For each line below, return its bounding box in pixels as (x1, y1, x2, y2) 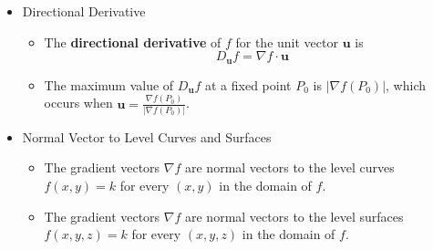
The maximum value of (44, 75, 174, 94)
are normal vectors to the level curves (185, 158, 395, 177)
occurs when (44, 93, 113, 112)
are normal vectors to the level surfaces (185, 206, 404, 225)
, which (386, 75, 427, 94)
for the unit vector (235, 32, 338, 51)
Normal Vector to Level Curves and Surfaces (22, 127, 272, 146)
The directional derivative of (44, 32, 222, 51)
